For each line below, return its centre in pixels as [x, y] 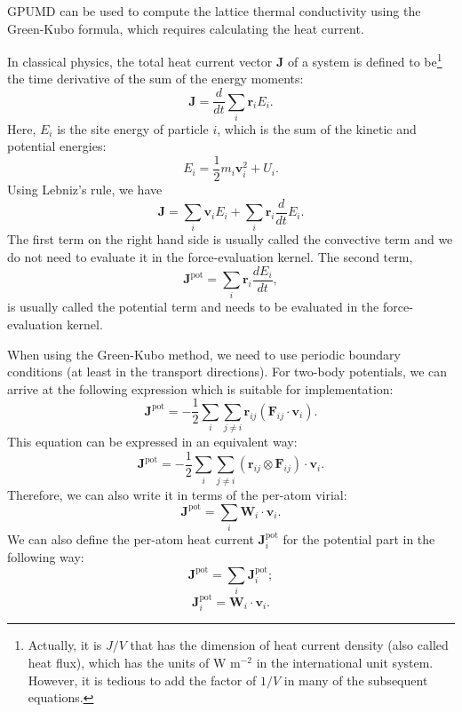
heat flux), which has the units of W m [134, 663]
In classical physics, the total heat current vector [140, 61]
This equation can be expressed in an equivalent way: [152, 442]
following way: [46, 557]
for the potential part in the [359, 539]
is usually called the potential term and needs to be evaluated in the [193, 307]
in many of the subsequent [356, 680]
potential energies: [57, 146]
